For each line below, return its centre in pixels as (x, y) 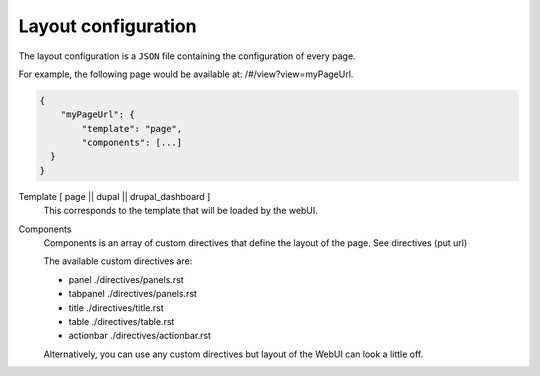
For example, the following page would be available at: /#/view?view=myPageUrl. (186, 74)
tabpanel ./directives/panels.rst (132, 294)
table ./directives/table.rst (121, 321)
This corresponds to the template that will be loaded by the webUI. (181, 211)
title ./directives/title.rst (116, 307)
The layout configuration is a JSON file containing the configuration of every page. (187, 56)
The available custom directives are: (118, 261)
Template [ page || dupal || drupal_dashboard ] (114, 196)
